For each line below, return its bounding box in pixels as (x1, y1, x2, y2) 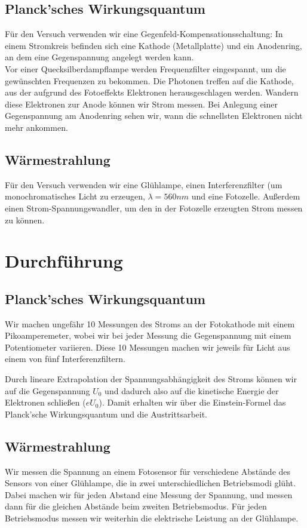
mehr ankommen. (5, 121, 68, 133)
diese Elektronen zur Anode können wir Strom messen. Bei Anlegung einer (5, 97, 278, 110)
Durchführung (5, 248, 123, 273)
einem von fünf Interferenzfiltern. (5, 352, 125, 365)
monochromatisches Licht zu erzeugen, (5, 190, 145, 202)
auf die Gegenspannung (5, 384, 90, 397)
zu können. (5, 213, 45, 226)
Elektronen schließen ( (5, 396, 86, 409)
